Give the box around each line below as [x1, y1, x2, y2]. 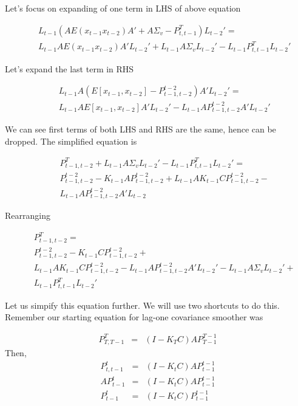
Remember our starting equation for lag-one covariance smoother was [5, 311, 263, 323]
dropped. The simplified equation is [5, 134, 137, 147]
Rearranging [5, 209, 50, 222]
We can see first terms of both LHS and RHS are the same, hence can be [5, 123, 276, 136]
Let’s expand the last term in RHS [5, 62, 134, 75]
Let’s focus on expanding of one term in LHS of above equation [5, 2, 241, 14]
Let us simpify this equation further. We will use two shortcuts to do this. [5, 298, 280, 311]
